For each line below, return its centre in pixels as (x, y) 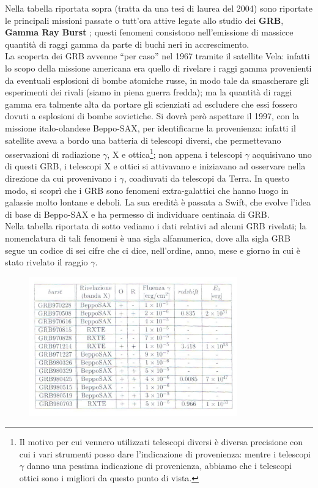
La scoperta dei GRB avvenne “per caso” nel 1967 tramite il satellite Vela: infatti (157, 56)
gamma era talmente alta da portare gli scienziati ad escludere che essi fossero (151, 104)
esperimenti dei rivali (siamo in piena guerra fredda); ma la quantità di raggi (149, 92)
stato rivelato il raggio (46, 262)
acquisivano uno (282, 154)
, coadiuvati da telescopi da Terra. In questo (206, 178)
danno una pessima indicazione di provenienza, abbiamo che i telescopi (159, 466)
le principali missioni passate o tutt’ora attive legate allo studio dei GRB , (144, 20)
